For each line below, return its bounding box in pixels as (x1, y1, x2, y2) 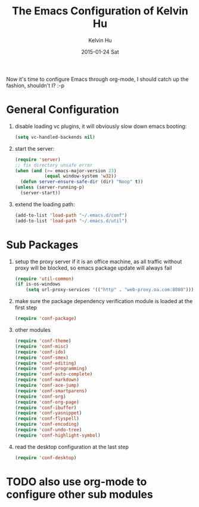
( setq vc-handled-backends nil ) (14, 134, 95, 140)
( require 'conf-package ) (14, 316, 77, 322)
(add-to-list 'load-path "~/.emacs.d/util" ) (14, 218, 128, 224)
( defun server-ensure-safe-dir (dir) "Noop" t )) (20, 179, 144, 185)
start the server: (14, 145, 55, 152)
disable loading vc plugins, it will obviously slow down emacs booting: (14, 123, 187, 130)
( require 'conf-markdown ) (14, 377, 79, 383)
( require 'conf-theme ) (14, 338, 71, 344)
